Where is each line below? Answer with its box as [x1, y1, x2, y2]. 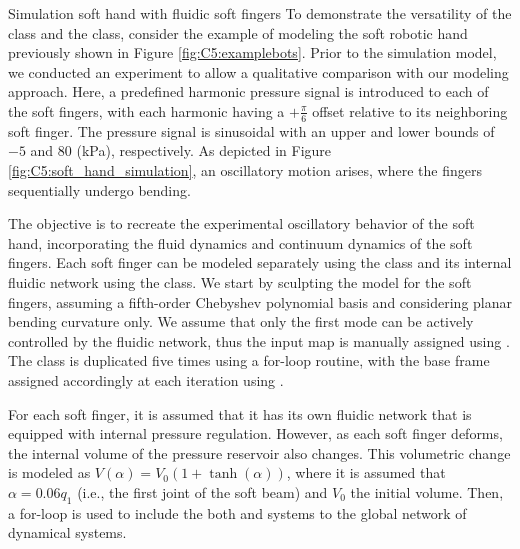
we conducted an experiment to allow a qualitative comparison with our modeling [8, 61, 509, 82]
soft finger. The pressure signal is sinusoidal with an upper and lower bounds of [8, 120, 495, 141]
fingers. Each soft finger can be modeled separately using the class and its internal [8, 252, 512, 273]
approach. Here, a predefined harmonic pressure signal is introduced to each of [8, 81, 489, 102]
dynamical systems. [8, 522, 127, 543]
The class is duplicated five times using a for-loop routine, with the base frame [8, 350, 490, 371]
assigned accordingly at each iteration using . [8, 369, 284, 390]
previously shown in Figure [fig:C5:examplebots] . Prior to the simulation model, [8, 42, 497, 63]
